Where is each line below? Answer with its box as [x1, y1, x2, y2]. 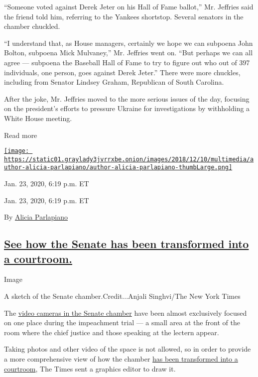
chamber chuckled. [4, 21, 60, 31]
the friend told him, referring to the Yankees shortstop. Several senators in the [4, 11, 244, 21]
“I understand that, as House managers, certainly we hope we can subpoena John [4, 37, 253, 48]
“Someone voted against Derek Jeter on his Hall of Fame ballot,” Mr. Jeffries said [4, 1, 254, 11]
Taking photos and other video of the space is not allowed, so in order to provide [4, 344, 251, 354]
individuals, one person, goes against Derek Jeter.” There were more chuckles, [4, 67, 241, 77]
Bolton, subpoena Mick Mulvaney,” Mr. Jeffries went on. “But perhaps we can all [4, 47, 253, 58]
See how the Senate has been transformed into [4, 236, 249, 251]
